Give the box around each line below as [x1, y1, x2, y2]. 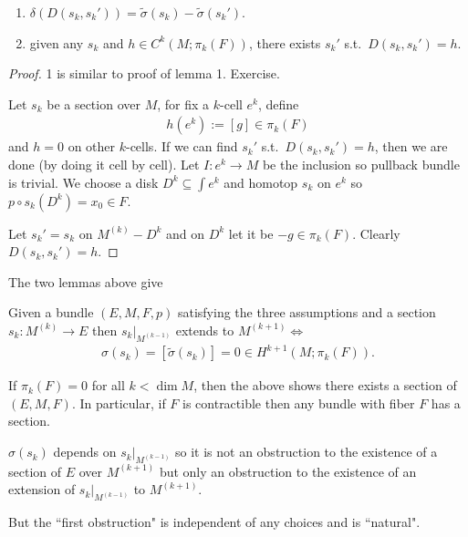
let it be [228, 223, 274, 243]
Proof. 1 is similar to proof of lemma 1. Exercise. [8, 64, 280, 83]
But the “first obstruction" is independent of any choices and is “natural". [8, 512, 421, 532]
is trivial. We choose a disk [8, 172, 159, 191]
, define [258, 94, 299, 113]
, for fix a [157, 94, 210, 113]
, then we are [374, 137, 448, 156]
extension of [8, 480, 76, 499]
